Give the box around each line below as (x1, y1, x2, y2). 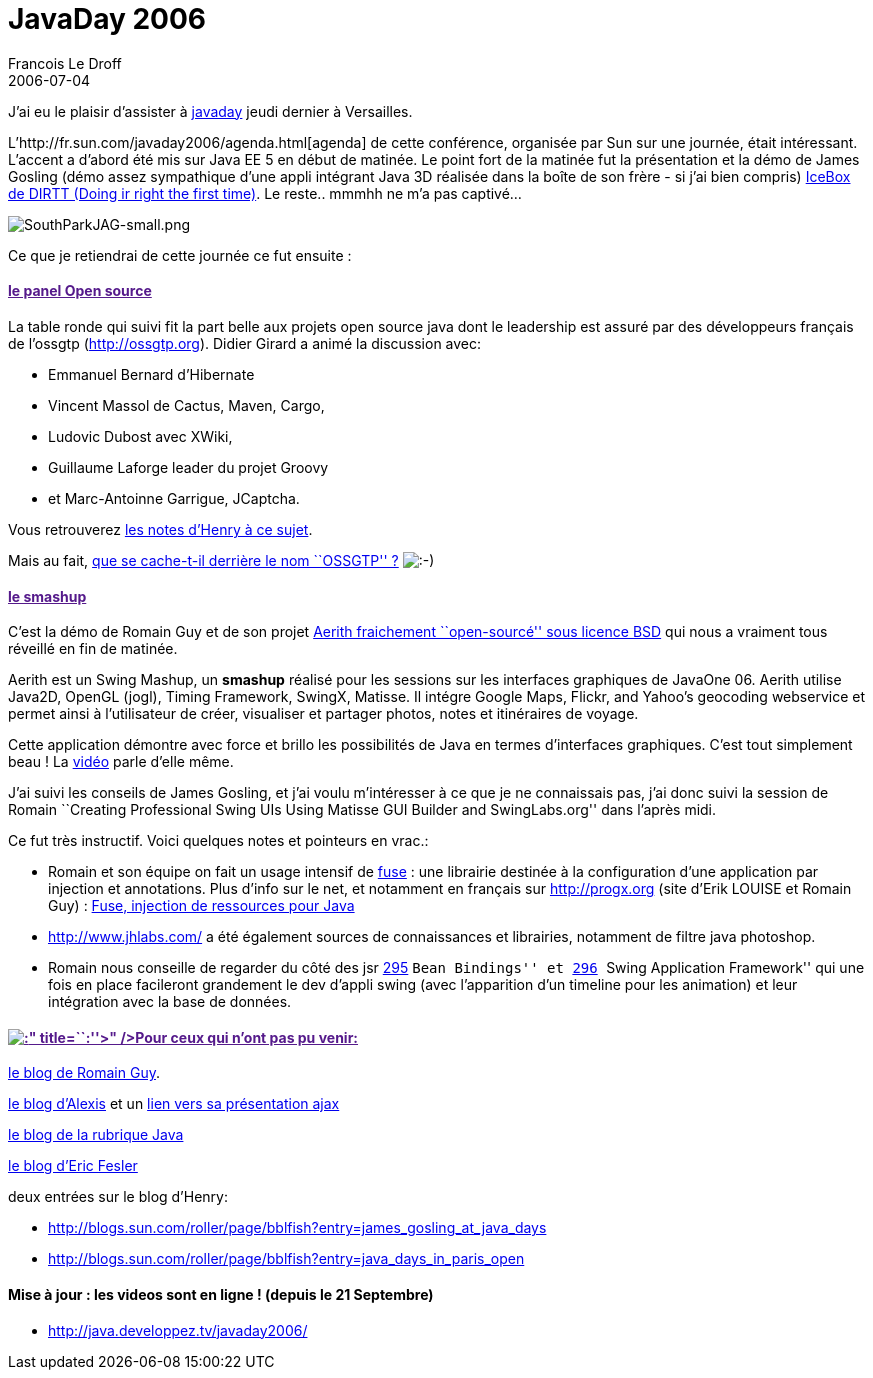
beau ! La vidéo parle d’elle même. (8, 753, 234, 771)
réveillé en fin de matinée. (8, 640, 178, 658)
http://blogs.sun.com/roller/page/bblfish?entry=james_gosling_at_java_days (48, 1219, 547, 1237)
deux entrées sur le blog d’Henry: (8, 1188, 228, 1206)
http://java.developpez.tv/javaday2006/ (48, 1321, 308, 1339)
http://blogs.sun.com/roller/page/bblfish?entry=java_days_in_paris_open (48, 1250, 525, 1268)
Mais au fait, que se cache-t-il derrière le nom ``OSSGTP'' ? (8, 551, 399, 569)
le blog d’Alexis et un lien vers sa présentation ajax (8, 1095, 340, 1113)
